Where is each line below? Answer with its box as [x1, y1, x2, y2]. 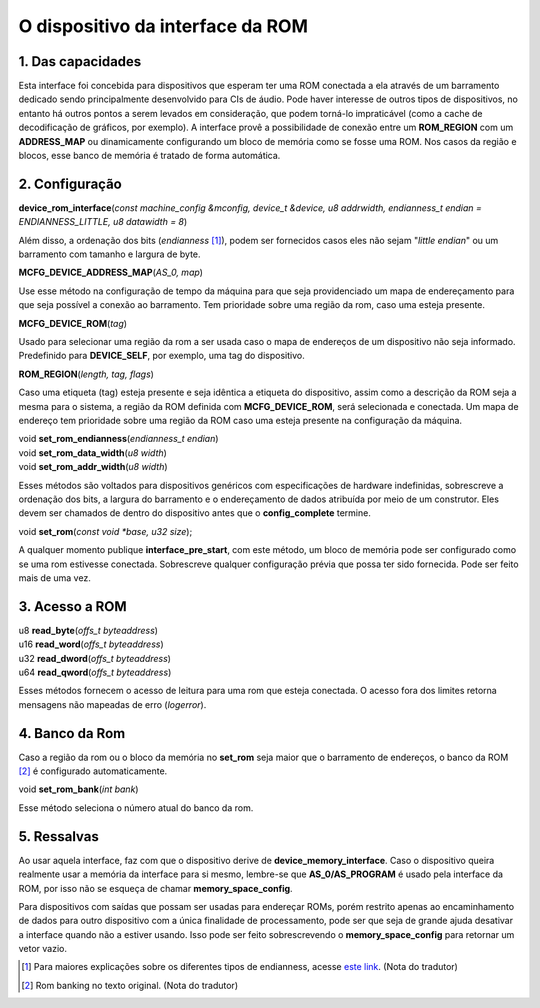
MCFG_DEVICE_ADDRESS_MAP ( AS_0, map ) [18, 266, 204, 279]
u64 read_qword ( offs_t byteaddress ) [18, 666, 172, 678]
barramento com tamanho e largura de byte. [18, 248, 201, 260]
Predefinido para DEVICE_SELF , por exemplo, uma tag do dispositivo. [18, 350, 305, 362]
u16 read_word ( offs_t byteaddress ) [18, 638, 164, 650]
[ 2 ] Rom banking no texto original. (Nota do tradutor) [21, 979, 239, 991]
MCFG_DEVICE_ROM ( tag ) [18, 317, 128, 329]
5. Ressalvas [18, 828, 99, 845]
